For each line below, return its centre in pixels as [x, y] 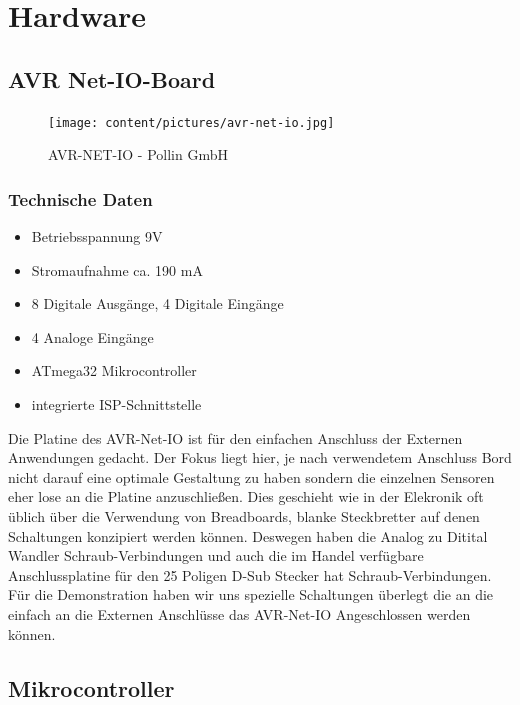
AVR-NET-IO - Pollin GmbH [138, 154]
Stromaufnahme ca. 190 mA [117, 269]
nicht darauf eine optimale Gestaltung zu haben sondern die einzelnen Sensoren [251, 476]
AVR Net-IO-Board [112, 78]
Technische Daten [80, 198]
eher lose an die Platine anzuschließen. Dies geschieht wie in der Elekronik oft [246, 496]
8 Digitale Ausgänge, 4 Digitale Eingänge [157, 303]
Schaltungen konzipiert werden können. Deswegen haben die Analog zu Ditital [248, 535]
